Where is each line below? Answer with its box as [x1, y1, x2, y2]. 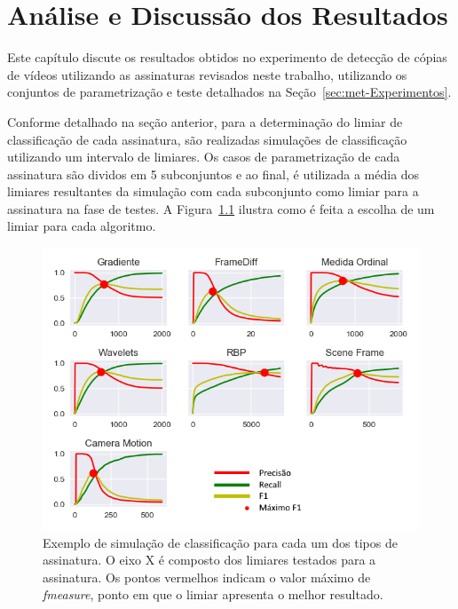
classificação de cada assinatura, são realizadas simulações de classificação [7, 130, 407, 148]
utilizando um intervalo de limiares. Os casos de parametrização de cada [7, 147, 400, 166]
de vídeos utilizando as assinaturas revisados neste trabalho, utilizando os [7, 65, 407, 83]
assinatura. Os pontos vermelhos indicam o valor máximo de [43, 567, 371, 586]
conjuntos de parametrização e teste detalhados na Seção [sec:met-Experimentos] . [7, 83, 452, 101]
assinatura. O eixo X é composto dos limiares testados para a [43, 550, 376, 569]
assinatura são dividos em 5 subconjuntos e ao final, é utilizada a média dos [7, 164, 420, 183]
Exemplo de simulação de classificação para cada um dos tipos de [43, 533, 398, 551]
